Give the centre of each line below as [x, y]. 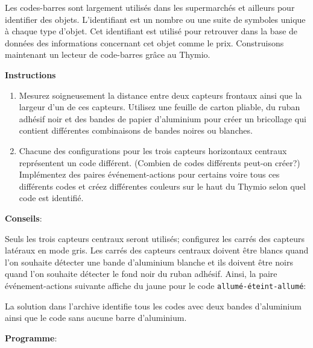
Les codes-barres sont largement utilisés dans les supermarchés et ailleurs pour [150, 7]
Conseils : [24, 218]
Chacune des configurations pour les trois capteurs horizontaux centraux [153, 150]
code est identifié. [51, 198]
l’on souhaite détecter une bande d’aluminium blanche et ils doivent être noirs [149, 262]
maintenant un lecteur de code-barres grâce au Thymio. [108, 54]
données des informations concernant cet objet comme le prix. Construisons [144, 42]
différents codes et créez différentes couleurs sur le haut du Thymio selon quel [162, 186]
